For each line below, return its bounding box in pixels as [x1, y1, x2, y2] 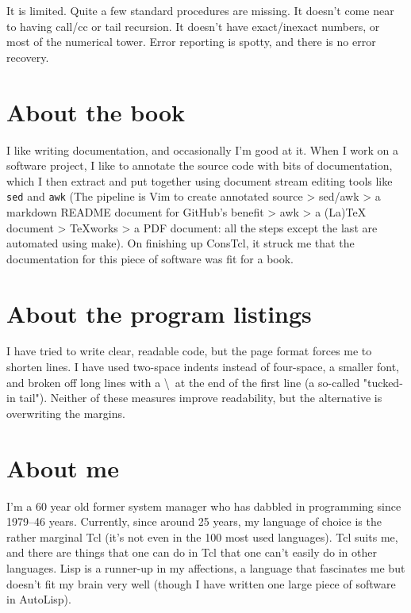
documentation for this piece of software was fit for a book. [6, 250, 294, 266]
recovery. [6, 48, 49, 65]
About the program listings [6, 297, 312, 329]
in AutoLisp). [6, 591, 71, 607]
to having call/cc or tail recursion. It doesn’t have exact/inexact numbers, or [6, 17, 380, 34]
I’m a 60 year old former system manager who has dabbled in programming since [6, 497, 401, 514]
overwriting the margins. [6, 404, 125, 421]
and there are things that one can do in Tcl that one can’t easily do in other [6, 544, 377, 561]
